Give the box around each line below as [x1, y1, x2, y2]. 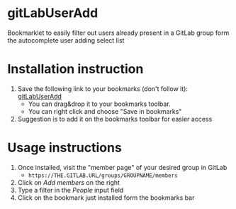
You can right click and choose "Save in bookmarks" [28, 107, 182, 115]
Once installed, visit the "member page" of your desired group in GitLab [17, 163, 227, 171]
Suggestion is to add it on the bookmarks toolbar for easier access [17, 114, 213, 123]
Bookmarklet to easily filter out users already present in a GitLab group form [7, 28, 230, 37]
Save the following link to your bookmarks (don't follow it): [17, 84, 188, 93]
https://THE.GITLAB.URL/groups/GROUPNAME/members [28, 172, 179, 179]
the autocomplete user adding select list [7, 36, 125, 44]
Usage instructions [7, 140, 122, 156]
